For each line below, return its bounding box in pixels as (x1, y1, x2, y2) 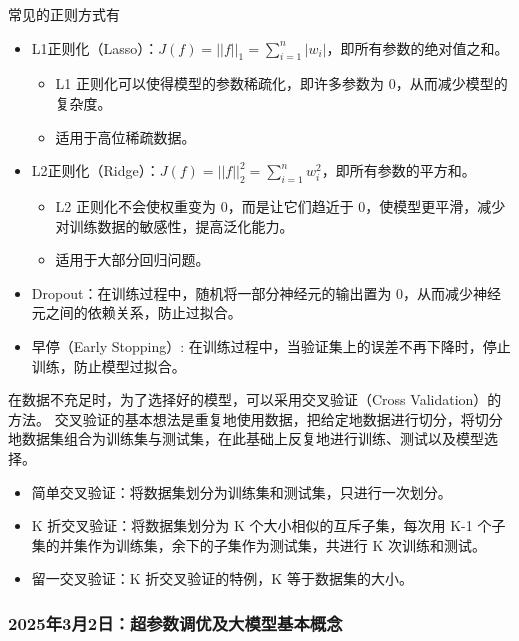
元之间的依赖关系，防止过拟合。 (31, 302, 242, 323)
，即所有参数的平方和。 (321, 160, 476, 181)
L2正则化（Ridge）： (31, 160, 160, 181)
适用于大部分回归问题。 (55, 249, 210, 270)
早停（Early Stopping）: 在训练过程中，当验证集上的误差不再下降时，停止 (31, 335, 511, 356)
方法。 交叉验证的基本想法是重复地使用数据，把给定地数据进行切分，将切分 (8, 408, 503, 429)
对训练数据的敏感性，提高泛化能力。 (55, 215, 294, 236)
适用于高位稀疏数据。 (55, 126, 196, 147)
